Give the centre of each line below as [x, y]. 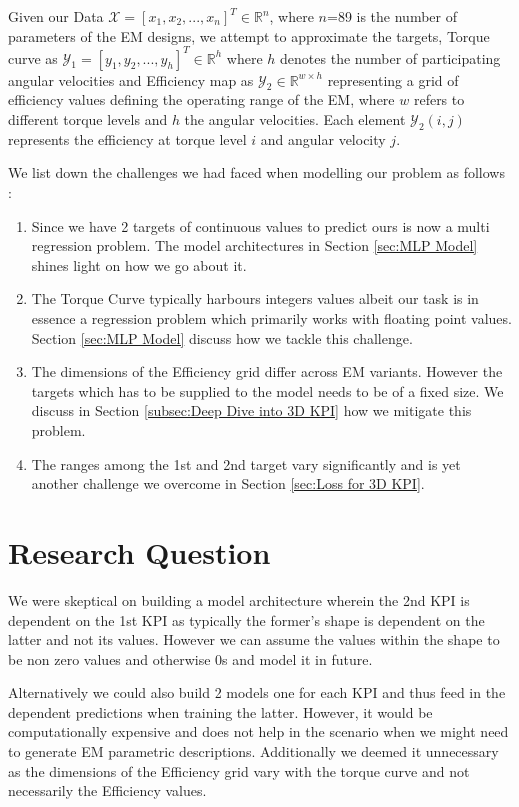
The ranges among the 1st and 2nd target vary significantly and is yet [246, 463]
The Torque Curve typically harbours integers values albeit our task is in [255, 298]
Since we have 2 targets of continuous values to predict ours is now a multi [260, 225]
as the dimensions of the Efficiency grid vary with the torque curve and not [239, 770]
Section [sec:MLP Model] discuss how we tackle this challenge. [222, 337]
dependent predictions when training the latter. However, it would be [220, 711]
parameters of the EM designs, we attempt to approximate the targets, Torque [249, 35]
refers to [439, 99]
